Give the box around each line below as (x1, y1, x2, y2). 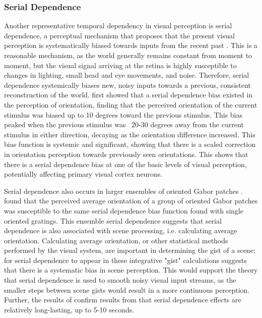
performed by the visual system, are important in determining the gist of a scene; (4, 245, 255, 255)
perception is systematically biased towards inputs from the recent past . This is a (4, 40, 257, 50)
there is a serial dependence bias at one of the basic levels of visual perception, (4, 158, 247, 169)
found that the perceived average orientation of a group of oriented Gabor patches (4, 195, 258, 206)
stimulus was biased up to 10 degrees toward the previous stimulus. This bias (4, 109, 242, 120)
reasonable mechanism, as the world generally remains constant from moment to (4, 50, 252, 60)
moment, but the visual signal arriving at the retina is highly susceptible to (4, 60, 237, 70)
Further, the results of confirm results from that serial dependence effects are (4, 294, 241, 305)
